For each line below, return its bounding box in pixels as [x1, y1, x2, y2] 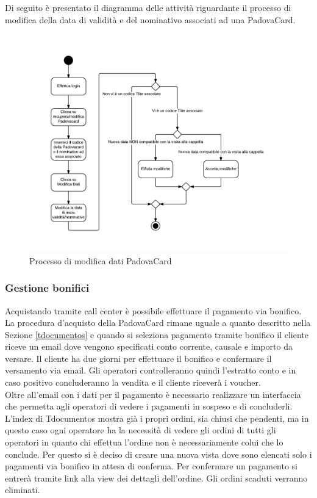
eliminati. [5, 483, 40, 496]
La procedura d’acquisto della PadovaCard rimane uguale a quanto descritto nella [5, 316, 311, 329]
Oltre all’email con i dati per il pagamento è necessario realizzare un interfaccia [5, 388, 301, 400]
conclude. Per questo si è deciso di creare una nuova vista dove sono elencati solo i [5, 447, 312, 460]
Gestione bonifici [5, 280, 90, 295]
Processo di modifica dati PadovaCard [29, 254, 172, 267]
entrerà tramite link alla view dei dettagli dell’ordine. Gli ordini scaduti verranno [5, 471, 308, 484]
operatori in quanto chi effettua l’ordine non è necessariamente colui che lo [5, 436, 283, 449]
